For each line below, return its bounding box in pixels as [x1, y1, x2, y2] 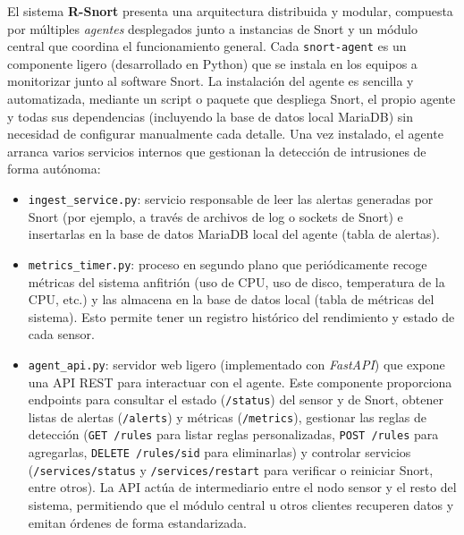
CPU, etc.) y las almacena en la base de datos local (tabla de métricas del [28, 290, 434, 309]
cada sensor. [28, 325, 95, 344]
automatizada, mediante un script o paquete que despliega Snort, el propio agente [7, 89, 456, 108]
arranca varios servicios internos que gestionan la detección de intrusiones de [7, 141, 426, 160]
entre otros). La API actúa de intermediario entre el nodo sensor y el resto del [28, 478, 457, 497]
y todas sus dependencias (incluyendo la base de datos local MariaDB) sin [7, 106, 414, 125]
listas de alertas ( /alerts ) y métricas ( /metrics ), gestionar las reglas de [28, 407, 427, 426]
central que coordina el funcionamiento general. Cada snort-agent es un [7, 37, 407, 55]
